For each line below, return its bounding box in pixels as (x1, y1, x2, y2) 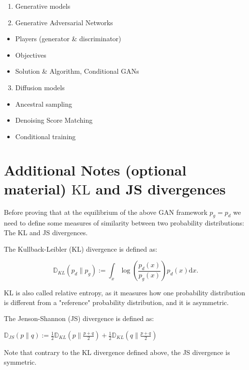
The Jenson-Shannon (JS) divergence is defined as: (4, 313, 154, 323)
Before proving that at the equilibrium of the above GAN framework (4, 207, 207, 217)
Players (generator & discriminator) (15, 33, 121, 44)
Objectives (15, 49, 46, 60)
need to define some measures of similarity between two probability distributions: (4, 218, 244, 228)
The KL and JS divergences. (4, 227, 88, 238)
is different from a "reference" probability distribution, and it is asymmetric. (4, 297, 229, 307)
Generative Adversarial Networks (15, 17, 113, 27)
